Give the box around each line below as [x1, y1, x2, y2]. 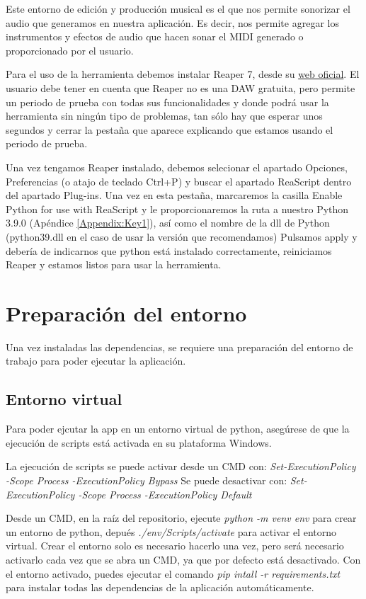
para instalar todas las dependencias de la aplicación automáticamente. [6, 580, 314, 595]
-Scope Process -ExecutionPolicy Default [78, 486, 252, 501]
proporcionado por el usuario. [6, 42, 134, 57]
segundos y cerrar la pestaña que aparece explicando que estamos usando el [6, 122, 333, 137]
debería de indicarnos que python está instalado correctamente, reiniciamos [6, 243, 332, 258]
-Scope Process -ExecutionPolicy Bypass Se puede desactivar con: [6, 472, 287, 487]
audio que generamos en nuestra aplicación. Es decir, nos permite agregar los [6, 15, 339, 30]
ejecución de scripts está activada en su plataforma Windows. [6, 435, 272, 450]
